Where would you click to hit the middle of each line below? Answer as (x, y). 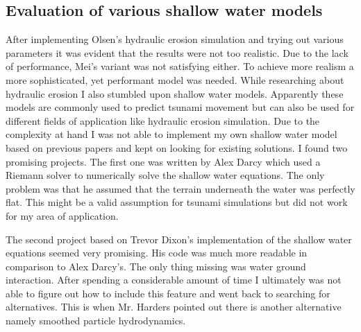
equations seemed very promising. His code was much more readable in (157, 253)
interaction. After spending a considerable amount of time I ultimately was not (174, 280)
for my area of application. (62, 215)
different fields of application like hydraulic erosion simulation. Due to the (163, 120)
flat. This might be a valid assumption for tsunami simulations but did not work (177, 202)
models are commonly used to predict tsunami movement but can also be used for (180, 107)
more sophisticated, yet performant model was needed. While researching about (175, 79)
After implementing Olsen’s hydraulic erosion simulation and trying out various (175, 39)
